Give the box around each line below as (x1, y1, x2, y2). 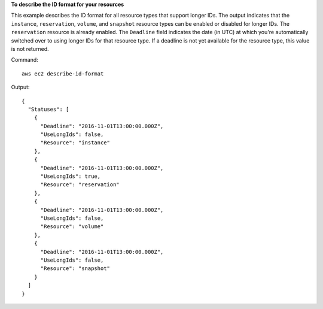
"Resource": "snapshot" (40, 265, 111, 272)
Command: (11, 56, 38, 63)
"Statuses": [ (28, 105, 69, 113)
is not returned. (11, 45, 49, 52)
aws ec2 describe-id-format (22, 70, 104, 77)
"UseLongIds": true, (40, 173, 101, 180)
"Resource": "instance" (40, 140, 111, 146)
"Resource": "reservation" (40, 181, 120, 188)
